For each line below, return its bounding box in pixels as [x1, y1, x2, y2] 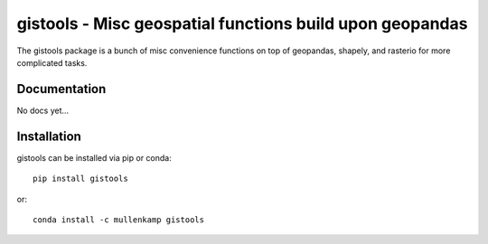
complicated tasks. [16, 57, 88, 68]
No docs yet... [16, 105, 70, 116]
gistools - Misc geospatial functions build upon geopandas [16, 14, 468, 33]
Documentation [16, 81, 107, 97]
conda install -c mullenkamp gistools [33, 214, 205, 225]
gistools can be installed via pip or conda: [16, 152, 172, 163]
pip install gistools [33, 174, 128, 184]
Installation [16, 128, 81, 144]
